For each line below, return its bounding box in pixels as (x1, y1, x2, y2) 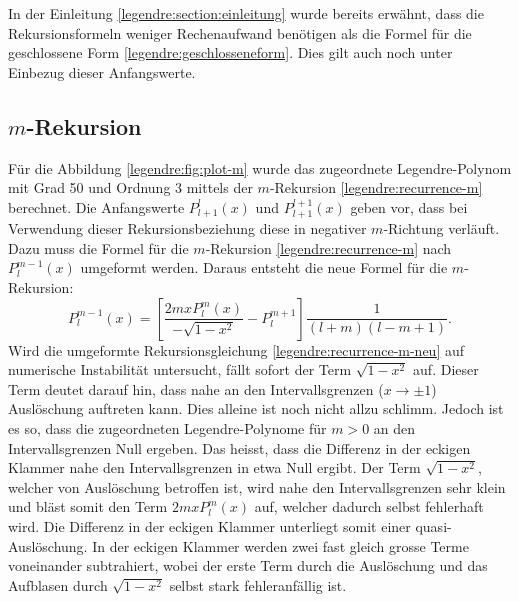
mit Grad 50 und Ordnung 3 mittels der (8, 177, 253, 198)
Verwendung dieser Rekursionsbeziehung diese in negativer (8, 218, 367, 239)
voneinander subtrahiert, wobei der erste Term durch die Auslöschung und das (8, 555, 488, 576)
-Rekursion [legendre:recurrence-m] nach (205, 237, 452, 258)
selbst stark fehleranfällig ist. (169, 574, 347, 595)
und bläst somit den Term (8, 496, 168, 517)
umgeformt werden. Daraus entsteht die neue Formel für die (80, 257, 448, 278)
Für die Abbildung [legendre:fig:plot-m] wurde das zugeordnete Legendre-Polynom (8, 157, 512, 178)
